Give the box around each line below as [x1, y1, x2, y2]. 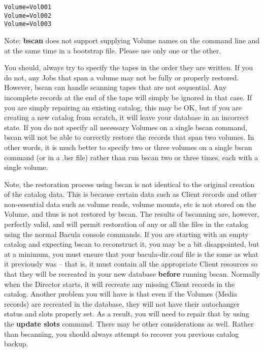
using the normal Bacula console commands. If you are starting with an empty [4, 228, 249, 239]
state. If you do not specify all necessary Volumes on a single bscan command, [4, 122, 247, 132]
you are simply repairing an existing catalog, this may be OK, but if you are [4, 102, 242, 112]
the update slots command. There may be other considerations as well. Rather [4, 318, 254, 329]
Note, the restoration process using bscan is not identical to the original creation [4, 179, 255, 189]
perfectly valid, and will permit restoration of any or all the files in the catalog [4, 219, 249, 229]
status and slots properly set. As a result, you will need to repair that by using [4, 308, 249, 319]
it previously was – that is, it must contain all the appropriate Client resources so [4, 258, 258, 269]
